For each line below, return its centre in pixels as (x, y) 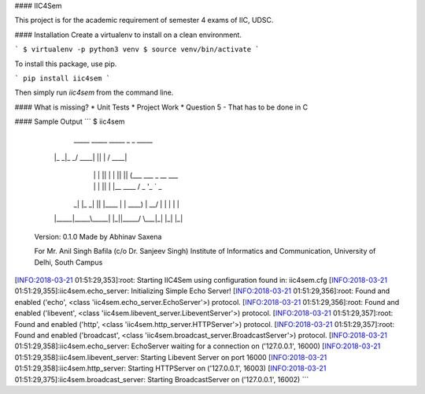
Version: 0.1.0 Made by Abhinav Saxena (98, 236)
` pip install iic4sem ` (62, 78)
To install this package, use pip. (66, 64)
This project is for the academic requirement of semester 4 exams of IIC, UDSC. (144, 20)
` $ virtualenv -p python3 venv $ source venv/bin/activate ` (137, 50)
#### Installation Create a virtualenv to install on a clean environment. (128, 35)
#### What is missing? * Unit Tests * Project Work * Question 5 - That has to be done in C (161, 107)
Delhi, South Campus (68, 262)
